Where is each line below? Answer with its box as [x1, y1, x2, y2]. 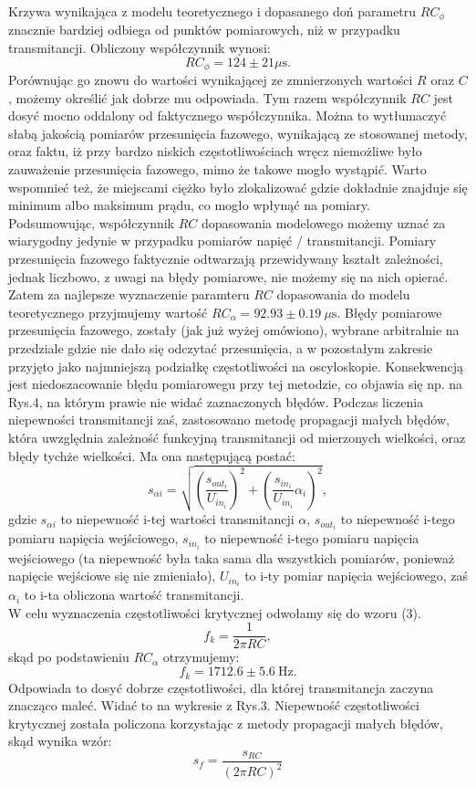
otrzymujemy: [162, 647, 240, 666]
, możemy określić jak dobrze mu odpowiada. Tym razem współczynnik [8, 88, 407, 107]
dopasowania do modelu [276, 285, 410, 304]
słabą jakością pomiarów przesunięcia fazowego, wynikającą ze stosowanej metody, [8, 123, 468, 142]
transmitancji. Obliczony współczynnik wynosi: [8, 38, 271, 58]
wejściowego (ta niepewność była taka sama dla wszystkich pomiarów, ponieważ [8, 548, 455, 567]
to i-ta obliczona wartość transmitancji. [24, 585, 244, 604]
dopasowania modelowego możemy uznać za [202, 213, 446, 232]
